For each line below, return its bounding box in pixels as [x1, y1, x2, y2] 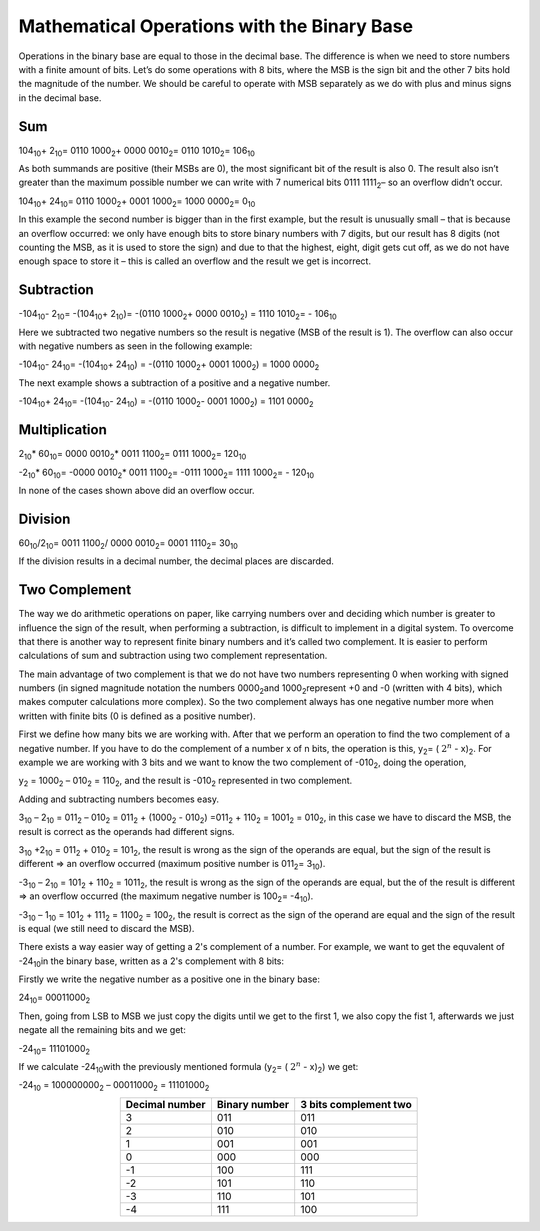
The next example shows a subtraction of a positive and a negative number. [18, 376, 331, 389]
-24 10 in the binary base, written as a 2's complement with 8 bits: [18, 955, 285, 969]
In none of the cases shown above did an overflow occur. [18, 484, 255, 496]
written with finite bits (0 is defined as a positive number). [18, 710, 257, 722]
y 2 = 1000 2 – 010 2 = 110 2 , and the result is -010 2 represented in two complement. [18, 775, 353, 789]
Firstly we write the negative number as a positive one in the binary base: [18, 973, 320, 985]
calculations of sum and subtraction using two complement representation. [18, 650, 328, 662]
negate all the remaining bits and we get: [18, 1024, 187, 1036]
